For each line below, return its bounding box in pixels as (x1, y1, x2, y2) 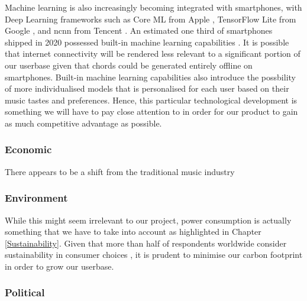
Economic (5, 142, 52, 157)
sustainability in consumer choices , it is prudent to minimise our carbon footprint (5, 248, 303, 261)
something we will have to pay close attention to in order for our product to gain (5, 105, 298, 118)
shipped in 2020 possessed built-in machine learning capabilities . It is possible (5, 35, 289, 48)
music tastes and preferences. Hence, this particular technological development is (5, 93, 298, 106)
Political (5, 285, 45, 300)
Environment (5, 190, 68, 205)
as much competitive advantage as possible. (5, 116, 162, 129)
